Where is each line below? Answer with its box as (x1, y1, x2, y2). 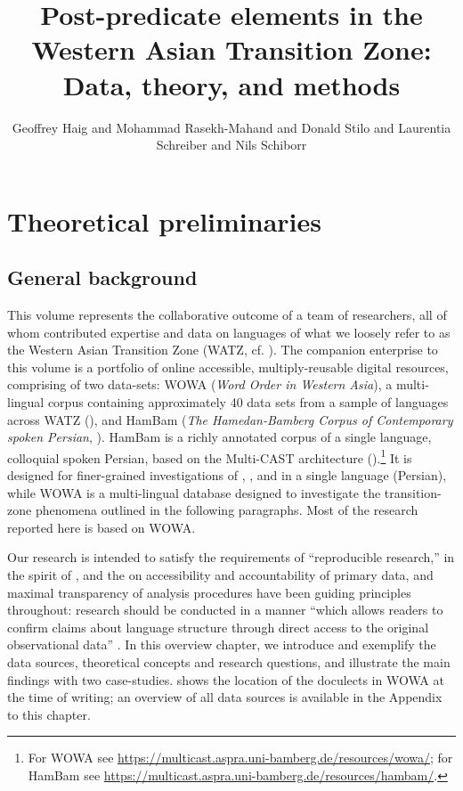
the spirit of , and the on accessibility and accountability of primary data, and (7, 566, 434, 584)
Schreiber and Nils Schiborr (156, 135, 307, 154)
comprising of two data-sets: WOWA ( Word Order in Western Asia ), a (7, 375, 393, 394)
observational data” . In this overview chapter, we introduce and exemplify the (7, 635, 436, 654)
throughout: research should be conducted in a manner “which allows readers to (7, 600, 443, 619)
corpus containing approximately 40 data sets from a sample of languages (47, 393, 449, 412)
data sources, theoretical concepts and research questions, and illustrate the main (7, 653, 451, 672)
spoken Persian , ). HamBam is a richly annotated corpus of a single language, (7, 428, 432, 446)
